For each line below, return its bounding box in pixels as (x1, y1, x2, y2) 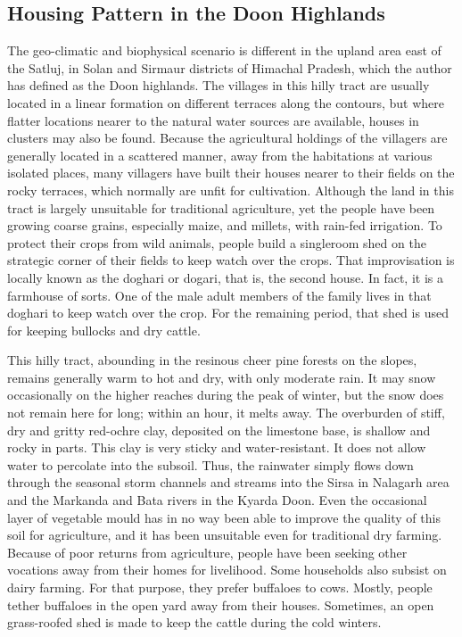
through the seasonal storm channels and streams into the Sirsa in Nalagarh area (7, 473, 450, 492)
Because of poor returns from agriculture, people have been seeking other (7, 542, 408, 561)
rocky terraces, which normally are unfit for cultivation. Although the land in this (7, 180, 454, 199)
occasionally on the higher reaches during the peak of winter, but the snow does (7, 385, 444, 404)
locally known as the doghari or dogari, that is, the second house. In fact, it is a (7, 268, 443, 286)
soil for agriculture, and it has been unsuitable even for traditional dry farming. (7, 525, 442, 544)
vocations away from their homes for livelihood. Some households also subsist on (7, 560, 447, 579)
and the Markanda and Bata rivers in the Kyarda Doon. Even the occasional (7, 491, 427, 509)
